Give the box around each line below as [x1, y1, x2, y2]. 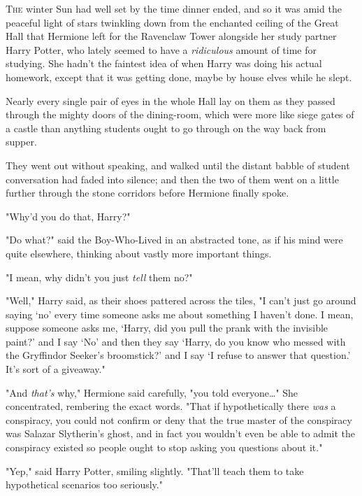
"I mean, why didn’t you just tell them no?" [6, 269, 193, 284]
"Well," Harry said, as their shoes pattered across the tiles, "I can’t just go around [6, 293, 356, 308]
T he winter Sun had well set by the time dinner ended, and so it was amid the [6, 1, 342, 15]
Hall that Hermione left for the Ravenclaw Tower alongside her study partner [6, 29, 337, 43]
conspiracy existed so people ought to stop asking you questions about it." [6, 440, 323, 455]
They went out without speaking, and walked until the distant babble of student [6, 157, 350, 172]
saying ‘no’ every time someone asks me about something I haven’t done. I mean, [6, 306, 354, 321]
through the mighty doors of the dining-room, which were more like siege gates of [6, 107, 354, 122]
